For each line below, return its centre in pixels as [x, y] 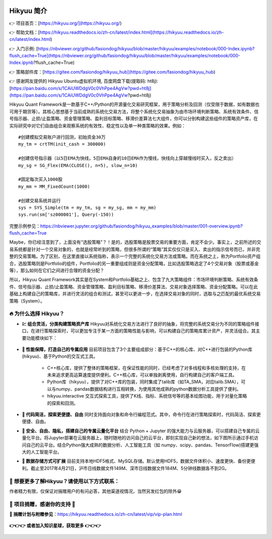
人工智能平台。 [46, 452]
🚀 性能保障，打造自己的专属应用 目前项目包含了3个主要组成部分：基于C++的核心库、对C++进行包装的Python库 [137, 349]
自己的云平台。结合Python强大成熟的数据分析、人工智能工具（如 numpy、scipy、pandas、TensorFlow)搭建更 [140, 445]
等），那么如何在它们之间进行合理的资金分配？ [57, 271]
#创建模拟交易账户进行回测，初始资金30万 [62, 137]
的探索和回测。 [62, 403]
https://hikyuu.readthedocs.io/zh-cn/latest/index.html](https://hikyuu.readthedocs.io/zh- [132, 32]
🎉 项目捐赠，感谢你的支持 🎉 [42, 504]
